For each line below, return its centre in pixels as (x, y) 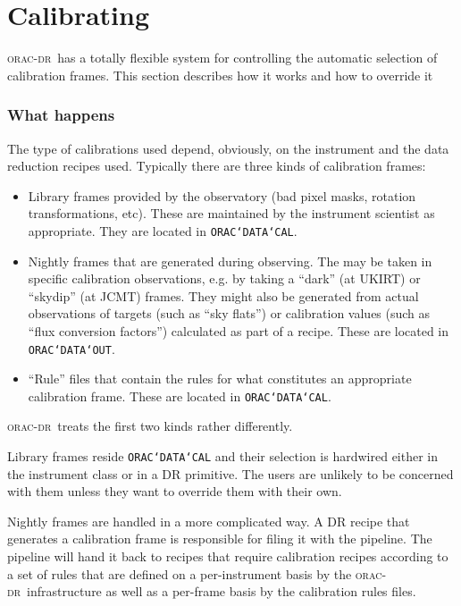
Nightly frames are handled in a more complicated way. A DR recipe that (209, 521)
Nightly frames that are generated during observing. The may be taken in (230, 261)
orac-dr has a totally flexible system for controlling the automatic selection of (222, 58)
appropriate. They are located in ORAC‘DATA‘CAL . (163, 230)
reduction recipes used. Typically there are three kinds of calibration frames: (217, 166)
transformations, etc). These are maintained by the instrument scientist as (231, 213)
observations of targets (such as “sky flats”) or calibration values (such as (229, 313)
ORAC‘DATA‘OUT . (71, 348)
